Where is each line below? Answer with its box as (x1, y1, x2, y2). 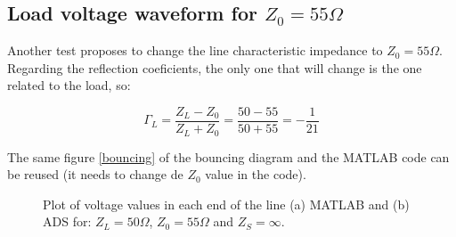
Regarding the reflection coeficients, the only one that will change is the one (7, 58, 422, 77)
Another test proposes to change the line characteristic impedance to (7, 41, 383, 60)
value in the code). (205, 165, 306, 184)
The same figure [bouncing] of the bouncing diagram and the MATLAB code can (7, 147, 450, 166)
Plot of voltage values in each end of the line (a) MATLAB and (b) (43, 194, 410, 213)
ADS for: (43, 212, 92, 231)
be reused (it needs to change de (7, 165, 183, 184)
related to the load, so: (7, 76, 131, 94)
